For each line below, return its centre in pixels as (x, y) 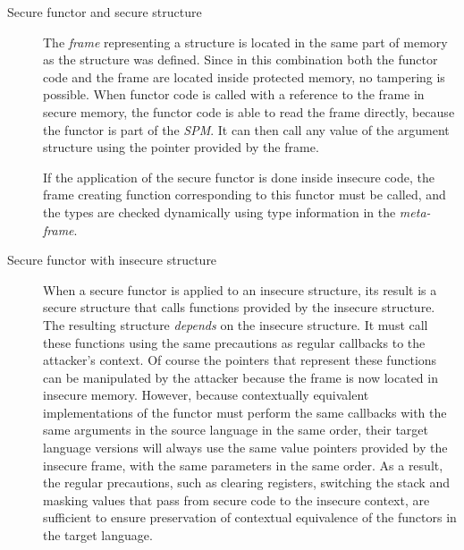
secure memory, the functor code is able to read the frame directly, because (249, 111)
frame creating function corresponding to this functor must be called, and (245, 195)
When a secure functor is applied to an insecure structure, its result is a (240, 289)
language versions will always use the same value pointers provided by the (245, 448)
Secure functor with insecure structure (112, 260)
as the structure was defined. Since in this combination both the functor (240, 59)
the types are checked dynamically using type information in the (219, 212)
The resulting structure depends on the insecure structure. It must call (236, 324)
